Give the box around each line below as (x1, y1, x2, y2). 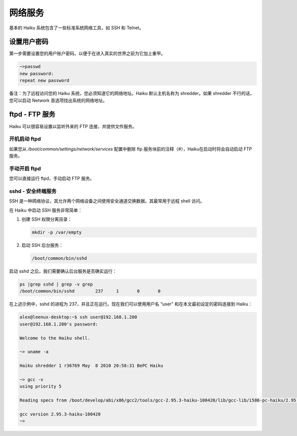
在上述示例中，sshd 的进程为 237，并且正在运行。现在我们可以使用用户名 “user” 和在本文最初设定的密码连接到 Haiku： (9, 301, 252, 307)
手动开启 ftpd (9, 165, 41, 172)
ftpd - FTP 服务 (9, 110, 55, 119)
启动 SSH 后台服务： (21, 242, 64, 248)
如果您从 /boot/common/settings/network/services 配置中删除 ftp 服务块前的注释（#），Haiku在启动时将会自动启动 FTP (9, 146, 252, 152)
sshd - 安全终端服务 (9, 188, 57, 194)
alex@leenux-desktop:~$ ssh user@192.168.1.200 (19, 314, 137, 320)
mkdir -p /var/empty (32, 230, 82, 235)
